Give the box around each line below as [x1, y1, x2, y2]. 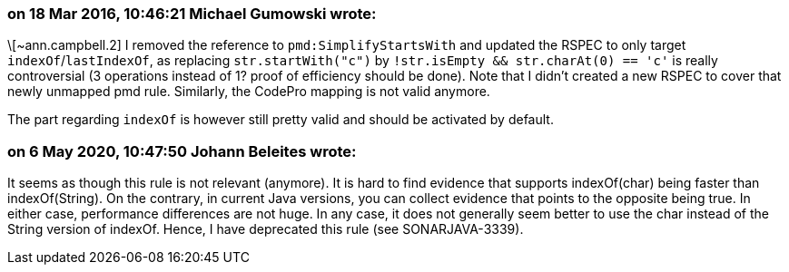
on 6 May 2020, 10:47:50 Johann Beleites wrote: [7, 141, 357, 160]
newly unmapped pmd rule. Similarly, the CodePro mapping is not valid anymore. [7, 83, 490, 100]
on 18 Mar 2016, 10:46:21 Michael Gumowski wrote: [7, 5, 377, 23]
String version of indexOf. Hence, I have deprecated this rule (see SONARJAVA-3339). [7, 221, 524, 238]
